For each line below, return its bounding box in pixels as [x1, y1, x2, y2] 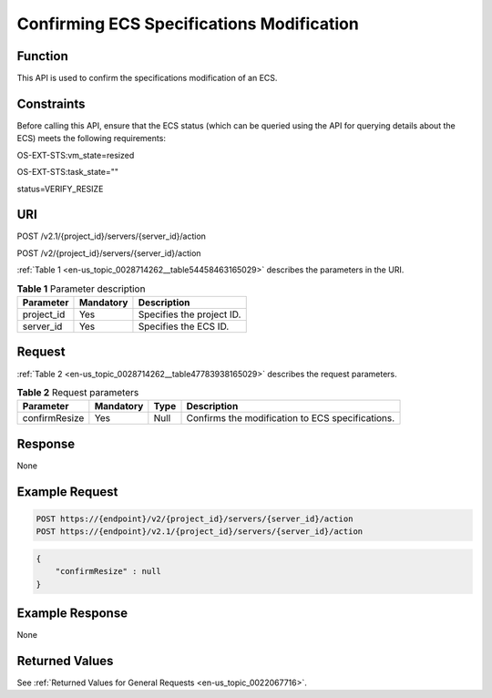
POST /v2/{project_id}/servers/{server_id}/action [16, 247, 201, 259]
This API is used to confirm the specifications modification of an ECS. [16, 73, 278, 84]
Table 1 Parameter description [16, 282, 146, 295]
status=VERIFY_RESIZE [16, 183, 104, 194]
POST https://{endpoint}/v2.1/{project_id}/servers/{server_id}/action [36, 527, 364, 537]
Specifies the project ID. [138, 308, 241, 321]
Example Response [16, 605, 128, 621]
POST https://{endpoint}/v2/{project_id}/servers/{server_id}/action [36, 513, 354, 524]
